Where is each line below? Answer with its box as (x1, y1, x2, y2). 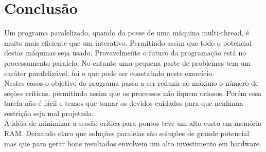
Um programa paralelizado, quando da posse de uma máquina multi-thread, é (4, 27, 249, 38)
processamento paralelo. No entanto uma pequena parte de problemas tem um (4, 57, 251, 68)
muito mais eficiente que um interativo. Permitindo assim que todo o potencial (4, 37, 252, 48)
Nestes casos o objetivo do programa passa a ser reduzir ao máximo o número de (4, 78, 259, 88)
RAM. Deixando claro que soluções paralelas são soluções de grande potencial (4, 128, 250, 139)
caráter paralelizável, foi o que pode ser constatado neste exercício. (4, 67, 214, 78)
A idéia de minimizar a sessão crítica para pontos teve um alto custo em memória (4, 118, 262, 128)
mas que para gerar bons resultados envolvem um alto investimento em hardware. (4, 138, 261, 148)
